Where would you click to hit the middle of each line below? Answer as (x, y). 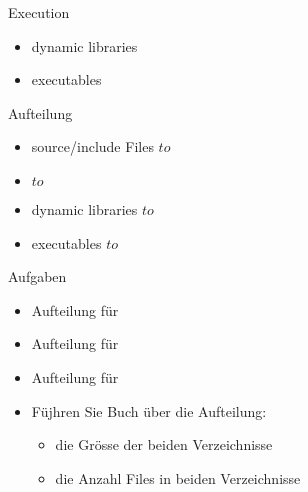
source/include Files (92, 146)
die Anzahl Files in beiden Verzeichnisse (178, 477)
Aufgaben (37, 276)
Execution (39, 12)
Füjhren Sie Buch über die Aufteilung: (149, 410)
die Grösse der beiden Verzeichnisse (164, 444)
